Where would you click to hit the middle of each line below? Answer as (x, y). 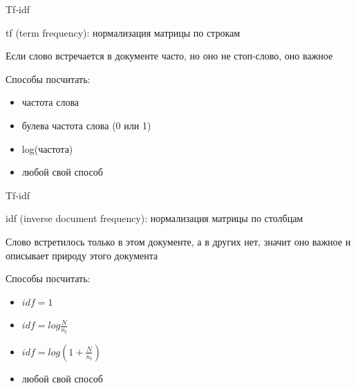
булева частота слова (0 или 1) (86, 125)
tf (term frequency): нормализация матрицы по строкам (123, 32)
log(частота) (47, 148)
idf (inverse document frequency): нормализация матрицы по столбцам (154, 218)
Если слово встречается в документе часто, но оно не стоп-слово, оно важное (169, 56)
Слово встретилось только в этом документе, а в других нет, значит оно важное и (178, 241)
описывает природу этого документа (82, 255)
